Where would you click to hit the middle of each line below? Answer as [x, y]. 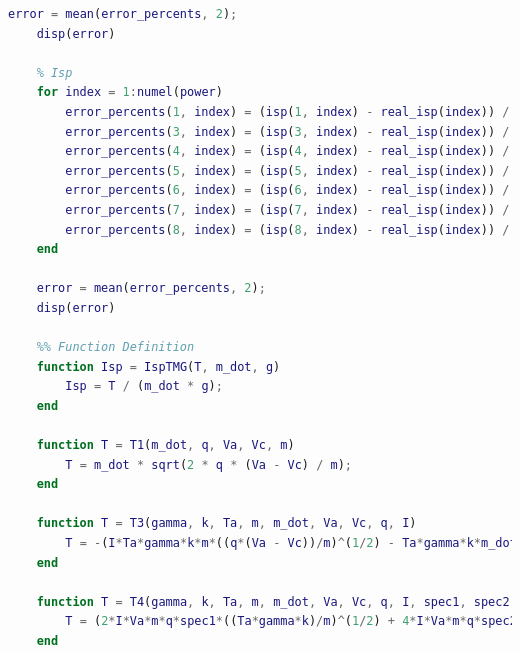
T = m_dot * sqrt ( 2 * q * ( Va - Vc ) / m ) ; [208, 464]
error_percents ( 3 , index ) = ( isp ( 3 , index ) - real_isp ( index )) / [287, 131]
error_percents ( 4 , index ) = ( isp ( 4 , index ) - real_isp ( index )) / [287, 151]
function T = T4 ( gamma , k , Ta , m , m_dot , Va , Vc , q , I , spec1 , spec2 [273, 601]
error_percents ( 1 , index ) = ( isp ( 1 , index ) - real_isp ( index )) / [287, 111]
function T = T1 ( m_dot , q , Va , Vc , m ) [165, 445]
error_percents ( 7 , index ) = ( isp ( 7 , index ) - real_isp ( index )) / [287, 209]
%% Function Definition [115, 347]
